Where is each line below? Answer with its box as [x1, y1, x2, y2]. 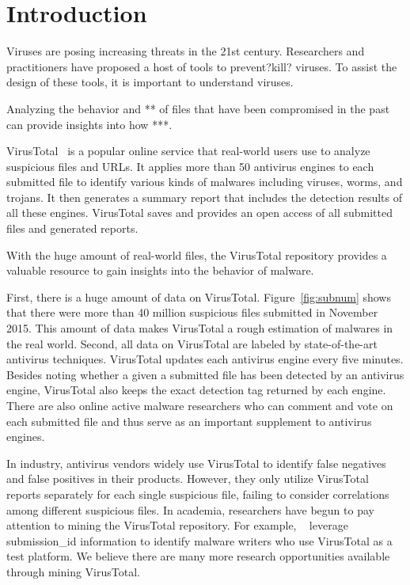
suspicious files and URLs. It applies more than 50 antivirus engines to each [6, 158, 374, 174]
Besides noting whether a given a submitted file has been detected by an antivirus [6, 366, 404, 382]
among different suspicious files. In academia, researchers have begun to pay [6, 501, 374, 518]
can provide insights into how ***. [6, 116, 173, 132]
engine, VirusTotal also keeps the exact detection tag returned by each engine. [6, 382, 386, 398]
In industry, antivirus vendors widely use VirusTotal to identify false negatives [6, 454, 386, 471]
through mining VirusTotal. [6, 563, 140, 579]
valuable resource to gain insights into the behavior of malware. [6, 262, 314, 279]
